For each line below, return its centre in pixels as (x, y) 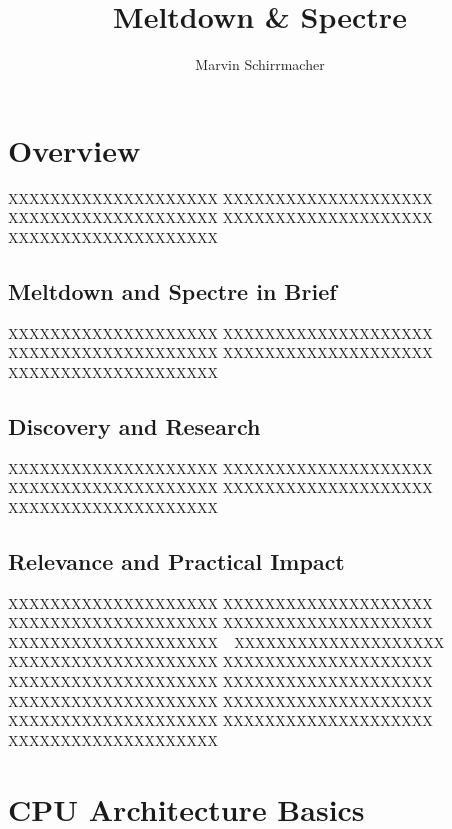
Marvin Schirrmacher (260, 64)
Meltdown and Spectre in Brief (172, 290)
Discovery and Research (134, 425)
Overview (74, 149)
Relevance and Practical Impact (176, 560)
